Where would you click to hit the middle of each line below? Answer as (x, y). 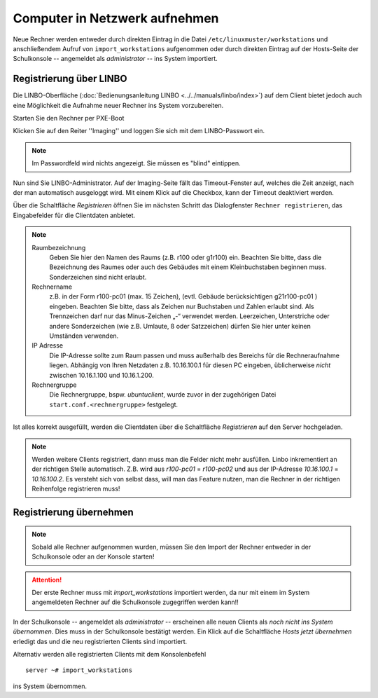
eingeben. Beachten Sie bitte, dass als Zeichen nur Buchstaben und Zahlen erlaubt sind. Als (182, 306)
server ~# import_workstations (79, 670)
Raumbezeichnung (59, 247)
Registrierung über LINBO (70, 79)
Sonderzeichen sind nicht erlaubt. (98, 277)
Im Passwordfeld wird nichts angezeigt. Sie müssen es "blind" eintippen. (136, 163)
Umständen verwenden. (84, 336)
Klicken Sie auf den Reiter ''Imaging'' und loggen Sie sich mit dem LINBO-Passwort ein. (139, 131)
